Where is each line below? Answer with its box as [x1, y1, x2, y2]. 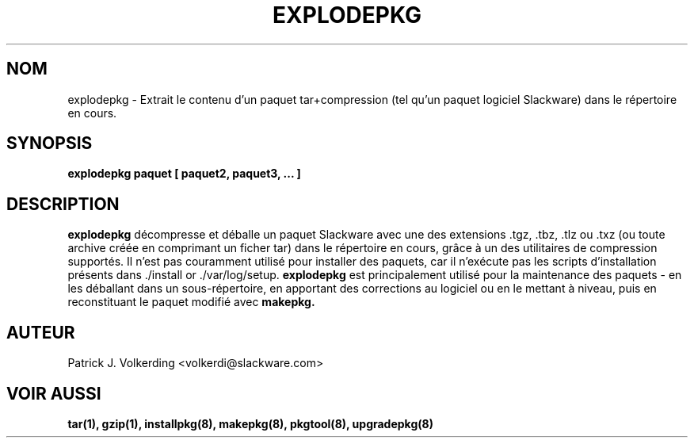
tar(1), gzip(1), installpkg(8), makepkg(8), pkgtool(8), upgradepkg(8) [67, 416, 433, 431]
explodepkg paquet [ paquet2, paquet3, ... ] [67, 166, 301, 181]
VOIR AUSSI [6, 383, 101, 404]
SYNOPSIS [6, 133, 93, 154]
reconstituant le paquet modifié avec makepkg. [67, 295, 315, 309]
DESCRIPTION [6, 193, 120, 214]
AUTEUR [6, 322, 75, 343]
